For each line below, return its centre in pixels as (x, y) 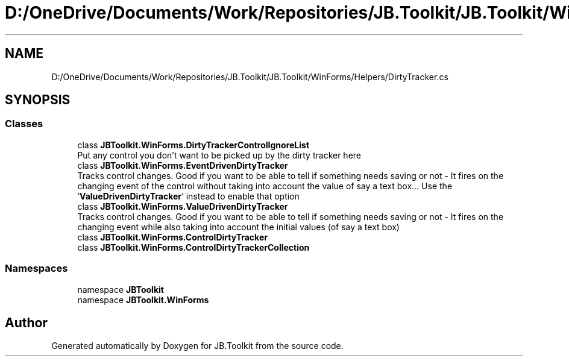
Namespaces (36, 268)
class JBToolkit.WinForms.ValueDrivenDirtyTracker (183, 206)
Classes (24, 124)
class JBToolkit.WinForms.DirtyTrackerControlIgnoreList (193, 145)
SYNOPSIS (38, 100)
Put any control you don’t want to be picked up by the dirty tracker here (219, 155)
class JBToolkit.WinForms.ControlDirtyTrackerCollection (193, 247)
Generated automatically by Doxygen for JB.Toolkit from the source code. (197, 346)
